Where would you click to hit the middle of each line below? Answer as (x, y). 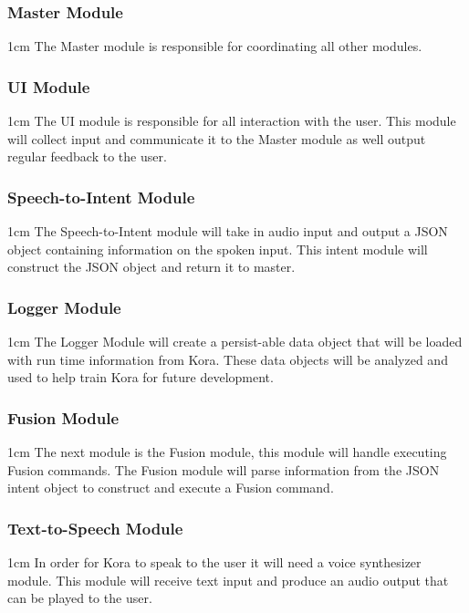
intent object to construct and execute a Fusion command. (171, 488)
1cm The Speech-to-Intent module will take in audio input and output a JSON (228, 231)
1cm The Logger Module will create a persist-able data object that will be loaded (235, 342)
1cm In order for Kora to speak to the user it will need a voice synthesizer (214, 562)
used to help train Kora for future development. (141, 377)
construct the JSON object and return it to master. (151, 267)
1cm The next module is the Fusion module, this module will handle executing (227, 452)
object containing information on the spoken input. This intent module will (218, 249)
